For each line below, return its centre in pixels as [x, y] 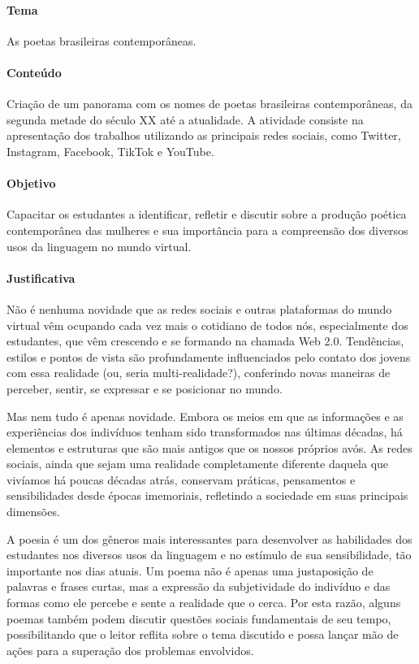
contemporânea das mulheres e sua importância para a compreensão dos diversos [207, 230]
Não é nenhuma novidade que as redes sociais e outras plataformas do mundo [199, 308]
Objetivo [31, 183]
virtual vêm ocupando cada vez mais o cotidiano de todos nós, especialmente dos [207, 325]
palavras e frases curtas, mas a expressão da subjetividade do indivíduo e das [199, 586]
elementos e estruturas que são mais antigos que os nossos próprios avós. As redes [209, 447]
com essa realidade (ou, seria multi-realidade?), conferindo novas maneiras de [199, 373]
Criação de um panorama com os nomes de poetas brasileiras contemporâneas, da [209, 104]
